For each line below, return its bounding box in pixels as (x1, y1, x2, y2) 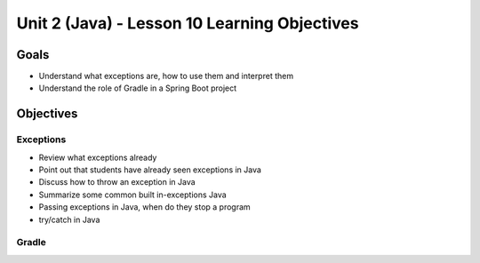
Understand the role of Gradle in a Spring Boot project (38, 83, 237, 93)
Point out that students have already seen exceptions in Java (38, 164, 262, 175)
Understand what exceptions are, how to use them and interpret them (38, 71, 293, 82)
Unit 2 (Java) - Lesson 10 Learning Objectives (16, 13, 359, 33)
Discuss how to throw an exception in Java (38, 177, 196, 187)
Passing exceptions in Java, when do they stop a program (38, 202, 251, 212)
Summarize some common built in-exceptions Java (38, 189, 227, 200)
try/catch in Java (38, 214, 100, 225)
